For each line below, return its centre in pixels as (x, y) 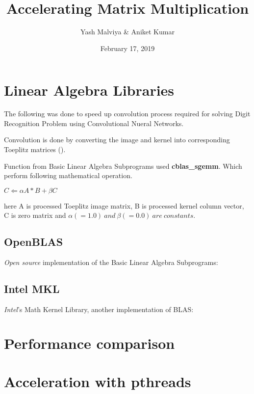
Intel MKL (32, 289)
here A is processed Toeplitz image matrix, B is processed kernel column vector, (124, 205)
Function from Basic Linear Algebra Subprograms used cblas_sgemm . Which (123, 166)
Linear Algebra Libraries (89, 90)
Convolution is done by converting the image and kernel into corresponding (117, 140)
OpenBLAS (34, 242)
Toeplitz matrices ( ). (35, 149)
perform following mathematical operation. (68, 175)
